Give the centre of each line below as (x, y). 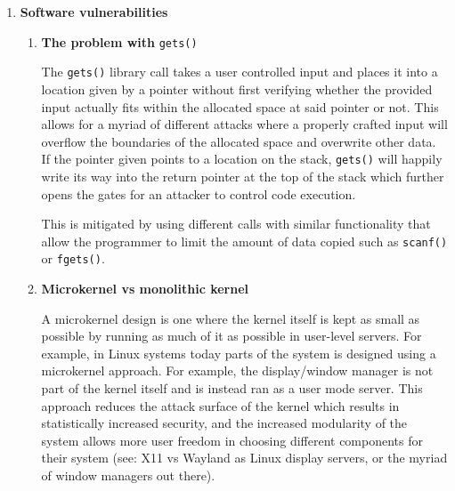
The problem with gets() (119, 41)
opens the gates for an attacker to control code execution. (199, 193)
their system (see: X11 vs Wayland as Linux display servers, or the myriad (244, 458)
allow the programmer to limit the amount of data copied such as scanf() (244, 241)
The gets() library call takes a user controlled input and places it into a (240, 72)
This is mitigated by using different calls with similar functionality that (236, 224)
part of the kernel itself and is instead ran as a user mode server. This (232, 388)
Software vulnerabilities (94, 12)
